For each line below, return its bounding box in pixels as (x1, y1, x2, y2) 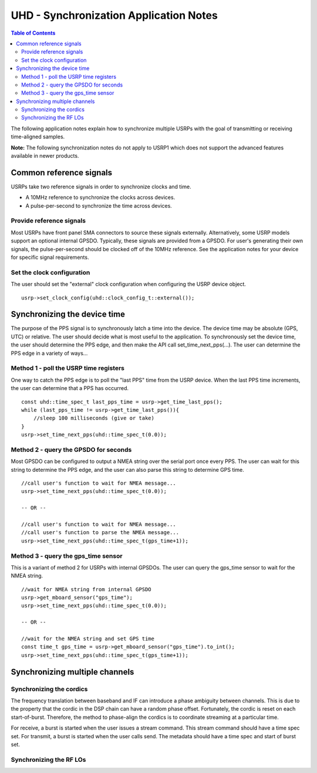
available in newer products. (11, 152, 79, 159)
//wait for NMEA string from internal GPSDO (21, 586, 152, 592)
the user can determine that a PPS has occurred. (11, 385, 129, 392)
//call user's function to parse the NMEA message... (21, 529, 179, 536)
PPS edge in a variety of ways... (11, 349, 88, 356)
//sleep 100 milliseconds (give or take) (33, 415, 155, 422)
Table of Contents (11, 29, 56, 36)
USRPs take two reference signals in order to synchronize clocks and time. (11, 183, 192, 190)
